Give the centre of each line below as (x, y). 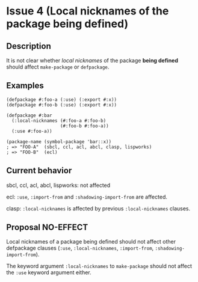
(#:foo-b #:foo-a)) (85, 126)
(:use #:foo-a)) (32, 131)
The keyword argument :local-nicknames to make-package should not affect (99, 266)
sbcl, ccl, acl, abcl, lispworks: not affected (58, 185)
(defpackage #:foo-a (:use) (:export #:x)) (62, 100)
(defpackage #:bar (29, 115)
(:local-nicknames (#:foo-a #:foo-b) (59, 121)
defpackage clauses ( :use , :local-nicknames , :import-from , (80, 248)
